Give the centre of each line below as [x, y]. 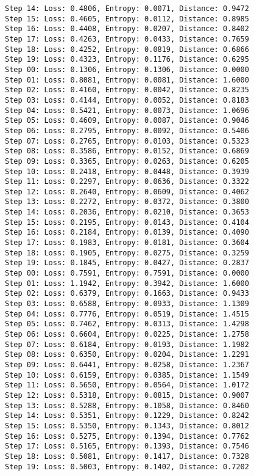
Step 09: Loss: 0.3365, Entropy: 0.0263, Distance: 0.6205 [127, 161]
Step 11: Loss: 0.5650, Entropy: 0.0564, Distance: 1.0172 [127, 385]
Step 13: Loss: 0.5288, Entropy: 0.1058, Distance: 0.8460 [127, 405]
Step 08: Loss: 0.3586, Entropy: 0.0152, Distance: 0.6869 [127, 151]
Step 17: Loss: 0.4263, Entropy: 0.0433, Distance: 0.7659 [127, 39]
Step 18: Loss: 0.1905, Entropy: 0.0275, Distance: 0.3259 [127, 253]
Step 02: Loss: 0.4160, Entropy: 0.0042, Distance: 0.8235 [127, 90]
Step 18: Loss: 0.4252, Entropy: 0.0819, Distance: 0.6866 [127, 49]
